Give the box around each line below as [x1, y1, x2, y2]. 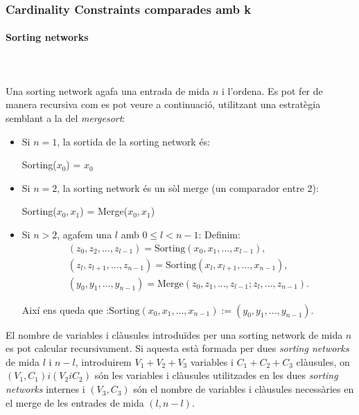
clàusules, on [296, 354, 350, 369]
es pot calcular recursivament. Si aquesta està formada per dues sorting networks [6, 341, 349, 355]
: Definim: [198, 227, 240, 241]
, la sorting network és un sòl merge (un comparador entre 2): [57, 180, 319, 195]
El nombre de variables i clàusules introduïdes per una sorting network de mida [6, 327, 343, 342]
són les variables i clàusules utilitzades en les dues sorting [94, 368, 338, 382]
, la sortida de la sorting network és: [57, 134, 211, 148]
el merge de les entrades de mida [6, 395, 144, 409]
